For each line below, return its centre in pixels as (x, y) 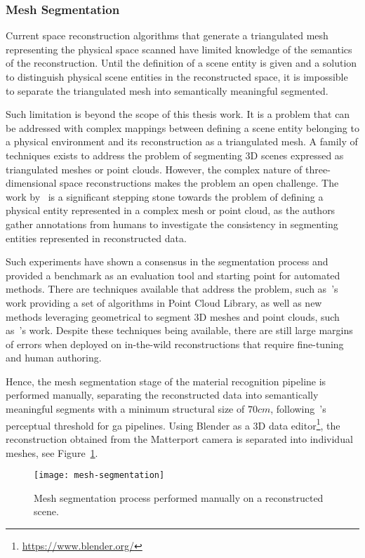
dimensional (31, 183)
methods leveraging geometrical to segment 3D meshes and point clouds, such (173, 316)
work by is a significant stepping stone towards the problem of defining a (165, 196)
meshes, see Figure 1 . (52, 452)
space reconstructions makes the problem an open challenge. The (199, 183)
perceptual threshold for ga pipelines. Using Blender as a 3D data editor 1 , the (173, 424)
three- (318, 169)
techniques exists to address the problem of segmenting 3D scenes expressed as (175, 155)
